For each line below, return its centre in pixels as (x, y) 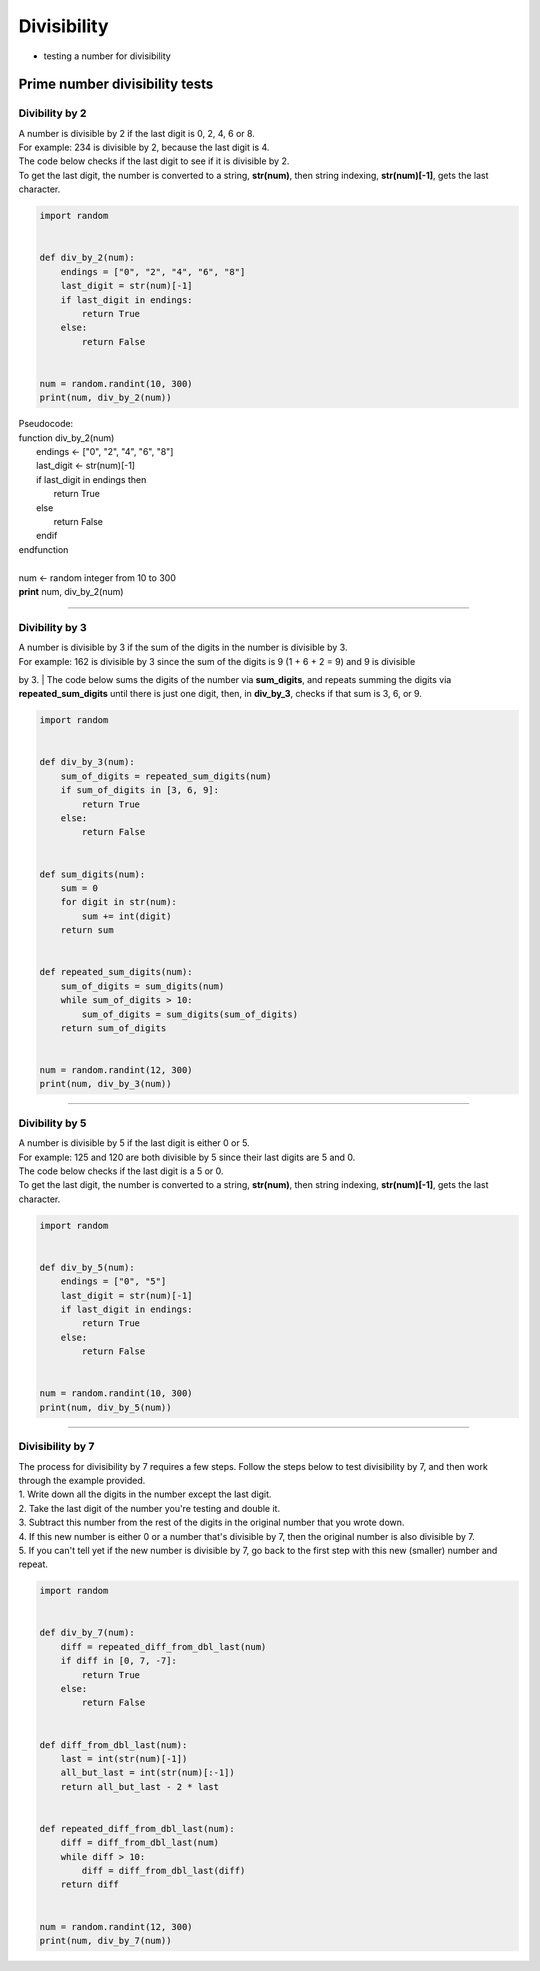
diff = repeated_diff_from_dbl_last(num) (163, 1646)
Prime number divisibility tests (116, 84)
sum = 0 (79, 888)
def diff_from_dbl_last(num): (113, 1744)
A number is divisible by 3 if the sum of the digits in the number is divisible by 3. (183, 647)
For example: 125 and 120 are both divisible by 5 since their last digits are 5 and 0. (187, 1157)
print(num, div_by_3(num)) (105, 1084)
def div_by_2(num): (87, 258)
